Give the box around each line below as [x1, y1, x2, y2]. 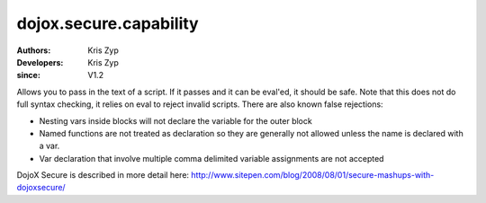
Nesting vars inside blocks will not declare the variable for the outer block [39, 115, 312, 126]
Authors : [16, 45, 51, 56]
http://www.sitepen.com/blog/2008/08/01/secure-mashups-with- [190, 170, 435, 181]
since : [16, 70, 40, 81]
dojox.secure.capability [16, 13, 199, 33]
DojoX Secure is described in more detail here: [16, 170, 189, 181]
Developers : [16, 57, 64, 67]
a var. [39, 140, 60, 152]
